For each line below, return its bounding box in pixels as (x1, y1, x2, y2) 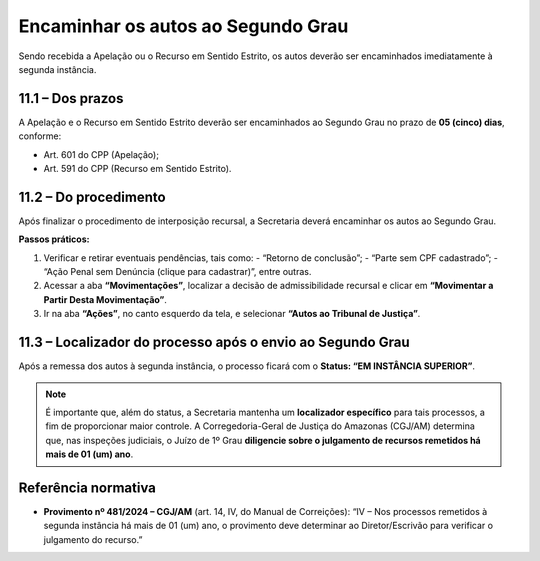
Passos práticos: (18, 233, 90, 245)
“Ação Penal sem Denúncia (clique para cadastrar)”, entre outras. (43, 266, 312, 278)
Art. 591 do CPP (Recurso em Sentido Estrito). (43, 163, 232, 175)
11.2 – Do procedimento (18, 188, 166, 205)
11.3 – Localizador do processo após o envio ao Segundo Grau (18, 334, 410, 351)
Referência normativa (18, 479, 157, 496)
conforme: (18, 130, 62, 142)
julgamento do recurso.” (43, 533, 143, 545)
